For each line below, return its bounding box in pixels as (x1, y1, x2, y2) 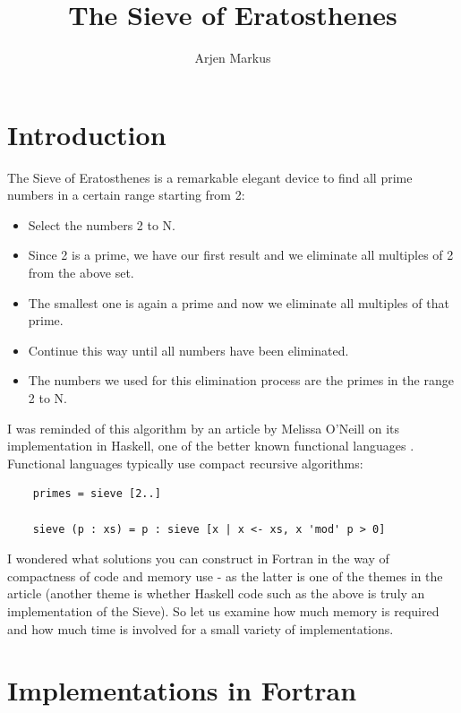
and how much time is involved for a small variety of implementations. (7, 619, 394, 638)
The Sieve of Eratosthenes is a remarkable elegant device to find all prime (7, 168, 413, 186)
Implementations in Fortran (7, 672, 357, 709)
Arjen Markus (194, 48, 271, 67)
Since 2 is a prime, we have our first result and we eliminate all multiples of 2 (28, 245, 454, 264)
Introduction (7, 116, 166, 152)
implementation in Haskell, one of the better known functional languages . (7, 436, 414, 455)
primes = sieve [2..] (32, 487, 161, 501)
